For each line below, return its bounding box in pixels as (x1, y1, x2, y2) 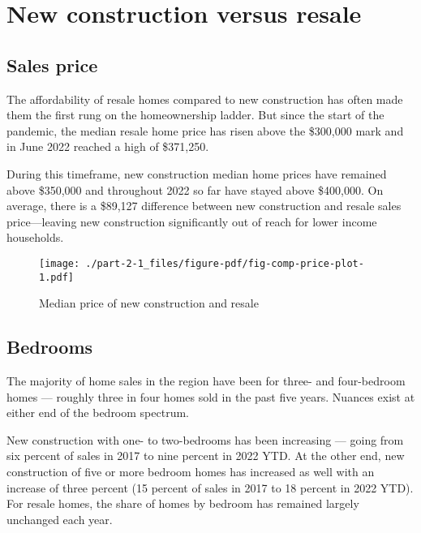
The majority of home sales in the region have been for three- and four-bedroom (6, 372, 406, 389)
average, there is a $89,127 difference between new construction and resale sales (6, 197, 402, 214)
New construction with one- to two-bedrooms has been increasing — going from (6, 431, 404, 448)
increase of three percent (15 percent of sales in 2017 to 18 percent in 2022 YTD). (6, 479, 414, 496)
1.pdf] (39, 271, 74, 283)
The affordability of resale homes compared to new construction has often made (6, 90, 403, 107)
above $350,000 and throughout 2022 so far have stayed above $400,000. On (6, 181, 384, 198)
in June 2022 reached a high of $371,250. (6, 138, 209, 155)
